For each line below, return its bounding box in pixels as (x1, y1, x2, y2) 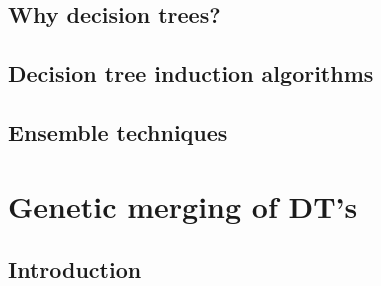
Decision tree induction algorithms (8, 58, 374, 89)
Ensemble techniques (8, 116, 228, 147)
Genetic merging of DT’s (8, 185, 358, 226)
